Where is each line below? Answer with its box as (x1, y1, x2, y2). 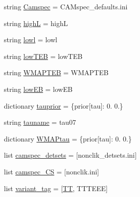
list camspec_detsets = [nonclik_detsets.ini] (4, 150, 137, 160)
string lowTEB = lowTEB (4, 51, 83, 61)
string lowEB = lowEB (4, 84, 73, 94)
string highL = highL (4, 18, 68, 28)
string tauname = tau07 (4, 117, 76, 127)
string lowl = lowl (4, 34, 58, 45)
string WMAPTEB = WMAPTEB (4, 67, 109, 78)
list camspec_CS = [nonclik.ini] (4, 166, 99, 176)
